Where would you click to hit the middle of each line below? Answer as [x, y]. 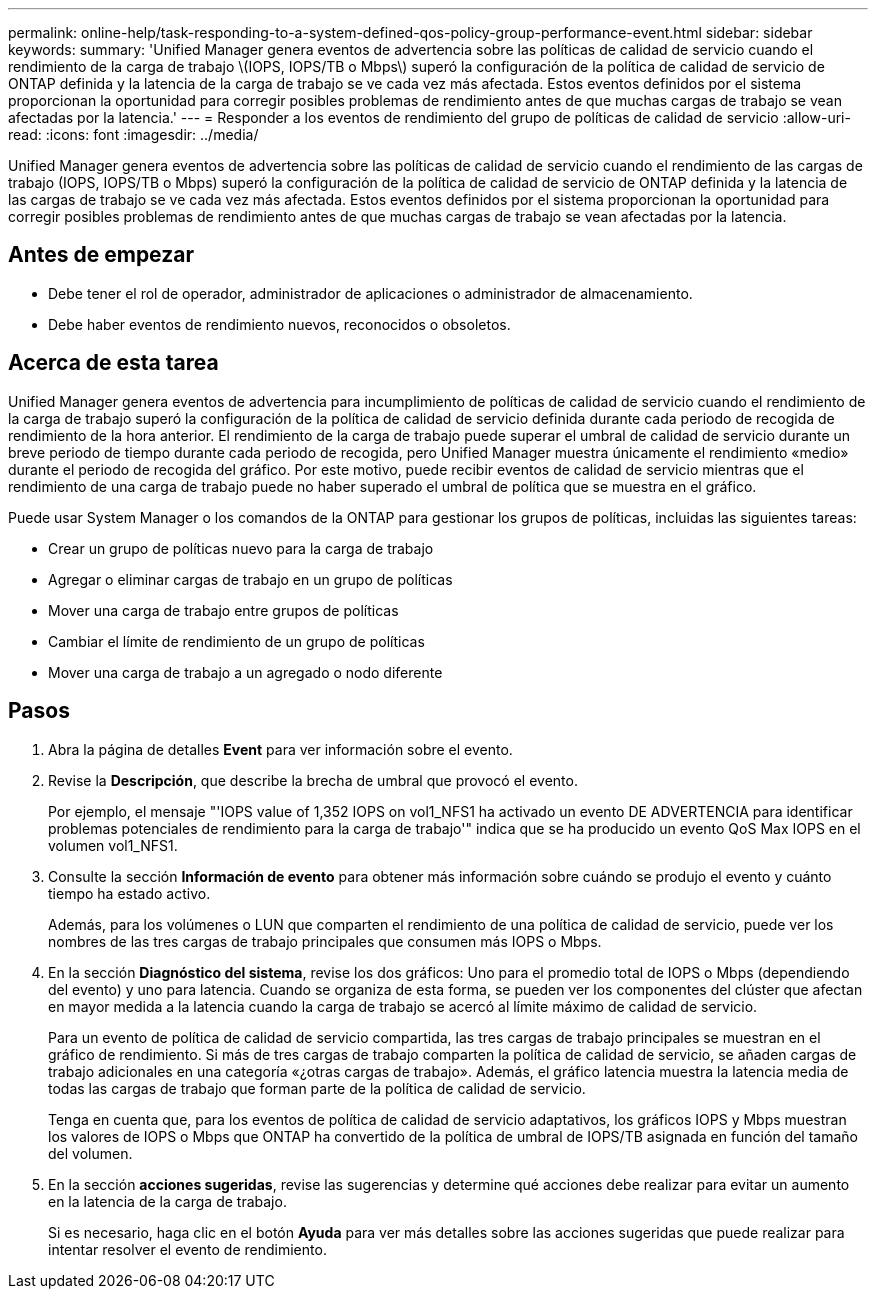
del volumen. [90, 1153]
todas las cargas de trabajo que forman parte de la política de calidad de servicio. [317, 1088]
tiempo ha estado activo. [129, 893]
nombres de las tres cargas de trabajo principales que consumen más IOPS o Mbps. [325, 941]
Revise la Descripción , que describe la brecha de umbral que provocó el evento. [313, 780]
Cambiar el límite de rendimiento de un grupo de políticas [236, 641]
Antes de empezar [101, 255]
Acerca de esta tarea [113, 363]
